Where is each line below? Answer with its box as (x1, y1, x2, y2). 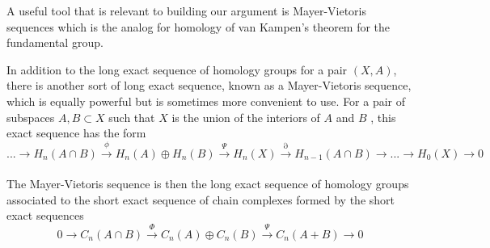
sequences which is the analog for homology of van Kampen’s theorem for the (6, 18, 391, 35)
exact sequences (6, 207, 84, 224)
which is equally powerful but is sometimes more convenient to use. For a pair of (6, 92, 406, 109)
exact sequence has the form (6, 124, 146, 141)
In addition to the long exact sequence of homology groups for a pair (6, 61, 348, 78)
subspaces (6, 108, 55, 125)
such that (108, 108, 155, 125)
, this (370, 108, 396, 125)
